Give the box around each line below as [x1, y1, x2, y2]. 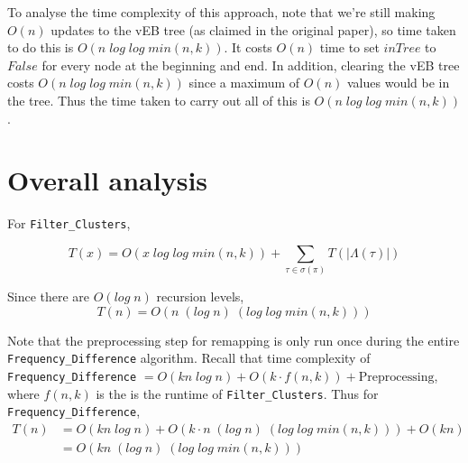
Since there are [7, 287, 90, 306]
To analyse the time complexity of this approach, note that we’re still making [7, 3, 436, 21]
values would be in [347, 73, 450, 92]
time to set [319, 38, 380, 57]
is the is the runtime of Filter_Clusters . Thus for [96, 384, 379, 403]
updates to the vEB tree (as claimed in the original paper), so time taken [50, 20, 456, 39]
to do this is [7, 38, 74, 57]
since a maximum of [188, 73, 300, 92]
